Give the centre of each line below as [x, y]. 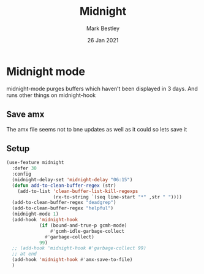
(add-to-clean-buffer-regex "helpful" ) [63, 208]
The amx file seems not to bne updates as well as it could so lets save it [97, 129]
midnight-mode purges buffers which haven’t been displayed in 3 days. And [102, 88]
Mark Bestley [103, 28]
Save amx [25, 115]
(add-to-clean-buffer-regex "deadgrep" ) [64, 203]
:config [22, 174]
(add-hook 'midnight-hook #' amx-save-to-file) [72, 260]
